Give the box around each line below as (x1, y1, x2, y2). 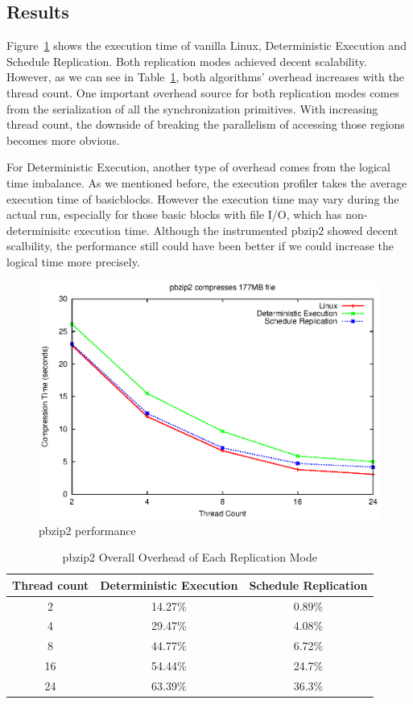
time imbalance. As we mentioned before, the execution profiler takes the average (6, 174, 407, 191)
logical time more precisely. (6, 253, 140, 270)
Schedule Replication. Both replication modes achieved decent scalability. (6, 52, 367, 69)
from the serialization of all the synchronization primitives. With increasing (6, 100, 378, 117)
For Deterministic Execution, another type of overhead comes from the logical (6, 159, 390, 175)
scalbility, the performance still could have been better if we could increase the (6, 237, 394, 254)
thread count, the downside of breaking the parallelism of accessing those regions (6, 116, 405, 133)
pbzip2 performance (39, 521, 136, 538)
